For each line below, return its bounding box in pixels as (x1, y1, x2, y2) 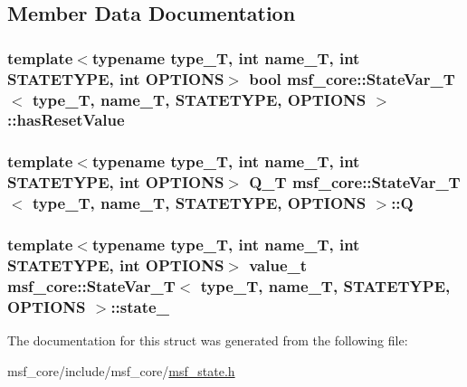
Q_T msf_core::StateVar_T (249, 171, 461, 193)
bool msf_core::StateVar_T (249, 67, 455, 90)
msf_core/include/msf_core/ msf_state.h (7, 361, 235, 380)
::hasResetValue (7, 109, 125, 131)
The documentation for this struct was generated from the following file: (7, 331, 408, 350)
